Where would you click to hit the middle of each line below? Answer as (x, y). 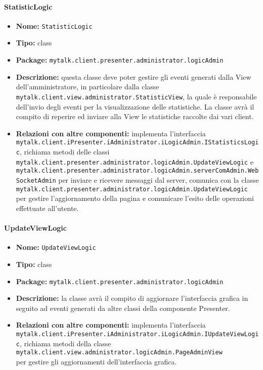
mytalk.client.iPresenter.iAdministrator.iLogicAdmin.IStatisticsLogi (137, 143)
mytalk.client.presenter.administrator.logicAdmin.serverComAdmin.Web (137, 171)
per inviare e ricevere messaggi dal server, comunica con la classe (159, 179)
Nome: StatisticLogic (54, 25)
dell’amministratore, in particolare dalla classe (87, 87)
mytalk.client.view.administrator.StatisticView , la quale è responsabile (136, 96)
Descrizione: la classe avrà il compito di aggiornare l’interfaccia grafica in (132, 298)
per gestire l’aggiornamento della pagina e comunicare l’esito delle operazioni (135, 198)
